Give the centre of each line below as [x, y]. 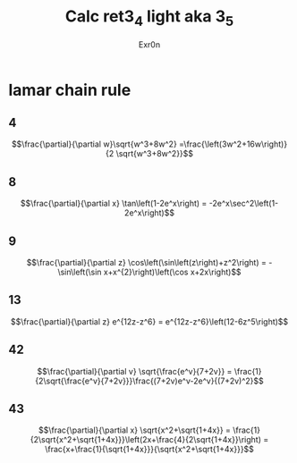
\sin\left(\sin [79, 272]
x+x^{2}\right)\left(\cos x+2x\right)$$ [173, 272]
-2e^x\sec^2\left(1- [244, 204]
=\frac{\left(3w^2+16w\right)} [233, 144]
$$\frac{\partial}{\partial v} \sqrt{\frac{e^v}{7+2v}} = [135, 371]
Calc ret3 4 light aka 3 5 [149, 18]
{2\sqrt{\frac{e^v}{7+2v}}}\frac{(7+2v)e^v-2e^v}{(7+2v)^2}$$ [149, 381]
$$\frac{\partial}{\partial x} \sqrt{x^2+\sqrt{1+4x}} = [135, 430]
